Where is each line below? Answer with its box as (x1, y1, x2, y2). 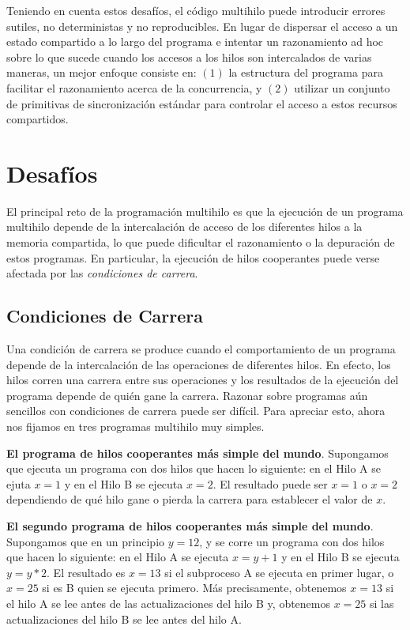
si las (370, 594, 394, 611)
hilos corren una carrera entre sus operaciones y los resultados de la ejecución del (6, 372, 399, 388)
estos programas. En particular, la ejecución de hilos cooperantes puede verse (6, 249, 380, 266)
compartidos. (6, 111, 69, 127)
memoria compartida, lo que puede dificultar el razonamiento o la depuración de (6, 234, 395, 251)
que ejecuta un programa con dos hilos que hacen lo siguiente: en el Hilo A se (6, 460, 382, 477)
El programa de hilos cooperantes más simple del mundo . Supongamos (6, 444, 389, 461)
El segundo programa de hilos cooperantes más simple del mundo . (6, 517, 374, 534)
